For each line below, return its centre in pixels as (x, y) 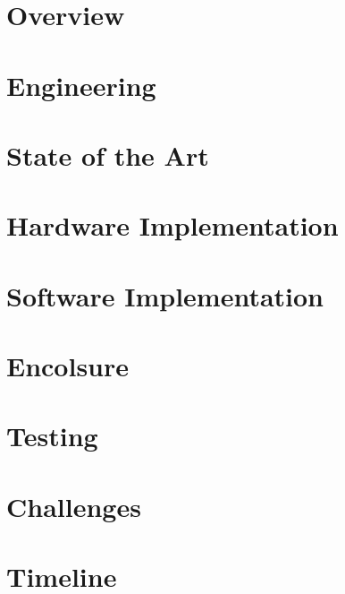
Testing (52, 436)
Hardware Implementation (172, 225)
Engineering (81, 85)
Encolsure (68, 366)
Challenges (74, 506)
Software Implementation (165, 295)
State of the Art (108, 155)
